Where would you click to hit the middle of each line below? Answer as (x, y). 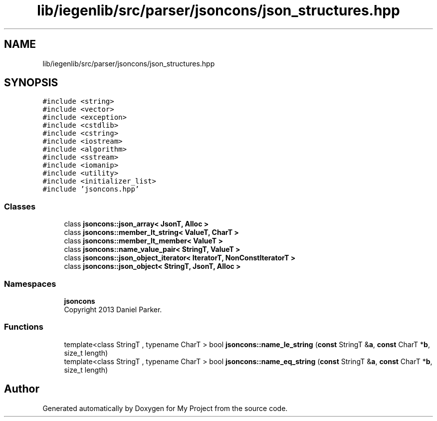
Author (22, 389)
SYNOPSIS (31, 83)
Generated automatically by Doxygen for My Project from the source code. (165, 408)
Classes (20, 206)
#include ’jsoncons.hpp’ (91, 189)
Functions (24, 327)
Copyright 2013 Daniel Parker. (113, 309)
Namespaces (30, 284)
